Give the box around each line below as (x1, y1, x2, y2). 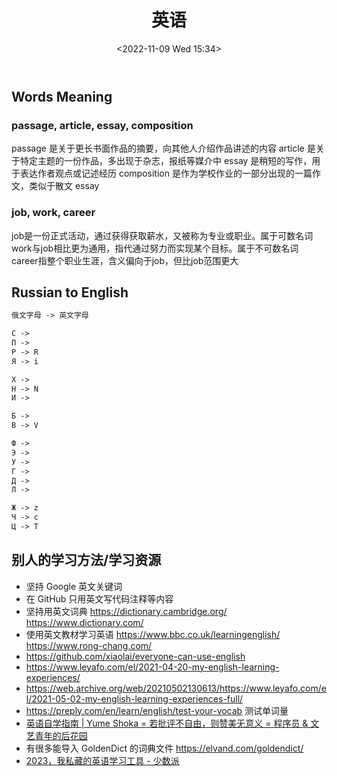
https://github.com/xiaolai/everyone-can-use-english (25, 650, 246, 662)
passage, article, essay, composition (11, 118, 194, 132)
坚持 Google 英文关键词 (25, 580, 123, 592)
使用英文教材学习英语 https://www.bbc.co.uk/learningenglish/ (25, 628, 281, 640)
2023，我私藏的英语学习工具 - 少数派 (25, 754, 180, 766)
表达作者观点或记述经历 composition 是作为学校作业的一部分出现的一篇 (19, 167, 313, 180)
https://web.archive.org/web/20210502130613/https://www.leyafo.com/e (25, 682, 327, 694)
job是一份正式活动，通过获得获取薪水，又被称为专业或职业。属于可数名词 (11, 229, 314, 241)
